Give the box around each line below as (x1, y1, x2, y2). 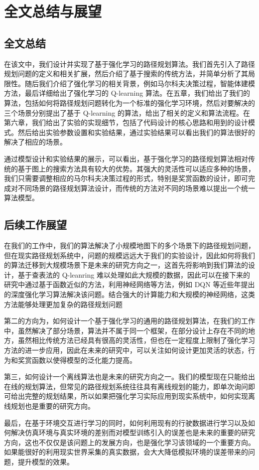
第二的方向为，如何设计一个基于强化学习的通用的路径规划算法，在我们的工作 (4, 315, 255, 326)
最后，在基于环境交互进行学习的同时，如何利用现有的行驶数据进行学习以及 (4, 417, 248, 428)
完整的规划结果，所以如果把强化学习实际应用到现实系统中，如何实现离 (24, 391, 255, 401)
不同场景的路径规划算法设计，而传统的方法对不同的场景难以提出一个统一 (17, 182, 255, 193)
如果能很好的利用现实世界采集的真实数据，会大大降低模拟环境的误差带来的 (4, 447, 248, 457)
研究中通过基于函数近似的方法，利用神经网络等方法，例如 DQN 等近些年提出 (4, 279, 255, 290)
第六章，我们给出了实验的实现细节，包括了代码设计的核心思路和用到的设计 (4, 117, 248, 128)
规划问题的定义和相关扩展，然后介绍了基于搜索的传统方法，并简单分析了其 (4, 68, 248, 79)
